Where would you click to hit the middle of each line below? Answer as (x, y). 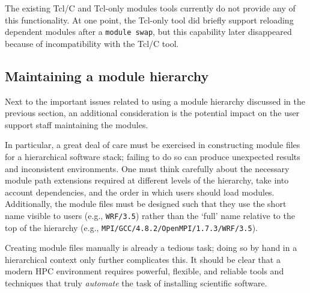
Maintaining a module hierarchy (107, 76)
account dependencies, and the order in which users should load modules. (140, 192)
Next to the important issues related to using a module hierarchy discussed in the (155, 101)
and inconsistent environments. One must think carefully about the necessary (147, 168)
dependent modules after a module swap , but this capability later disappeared (148, 32)
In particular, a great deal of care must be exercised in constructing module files (153, 145)
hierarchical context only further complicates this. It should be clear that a (143, 259)
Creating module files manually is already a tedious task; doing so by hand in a (151, 248)
